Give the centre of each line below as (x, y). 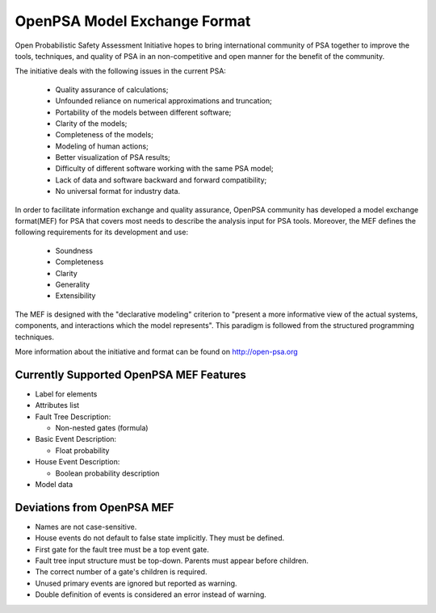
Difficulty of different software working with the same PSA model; (164, 169)
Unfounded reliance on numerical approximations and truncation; (163, 101)
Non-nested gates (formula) (102, 428)
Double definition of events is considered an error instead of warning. (151, 594)
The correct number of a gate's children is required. (121, 572)
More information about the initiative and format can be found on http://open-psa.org (156, 351)
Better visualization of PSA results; (113, 157)
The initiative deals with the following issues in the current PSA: (120, 71)
